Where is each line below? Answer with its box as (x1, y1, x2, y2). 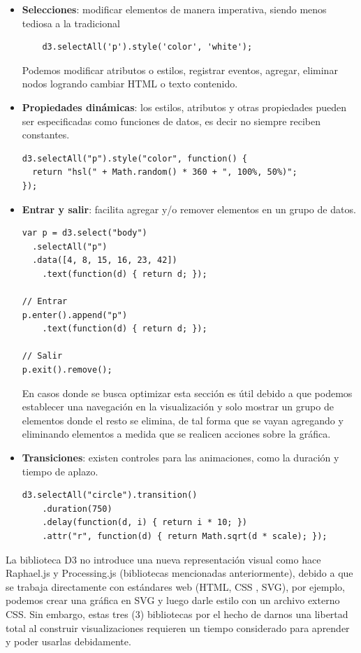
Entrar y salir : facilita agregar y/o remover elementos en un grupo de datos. (22, 201, 356, 216)
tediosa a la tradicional (22, 15, 120, 30)
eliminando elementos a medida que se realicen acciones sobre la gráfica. (22, 426, 331, 441)
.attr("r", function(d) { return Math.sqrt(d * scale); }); (42, 531, 327, 541)
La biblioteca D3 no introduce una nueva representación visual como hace (6, 552, 321, 566)
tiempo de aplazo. (22, 464, 98, 478)
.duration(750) (42, 503, 112, 514)
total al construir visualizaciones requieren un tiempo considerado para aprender (6, 620, 350, 635)
